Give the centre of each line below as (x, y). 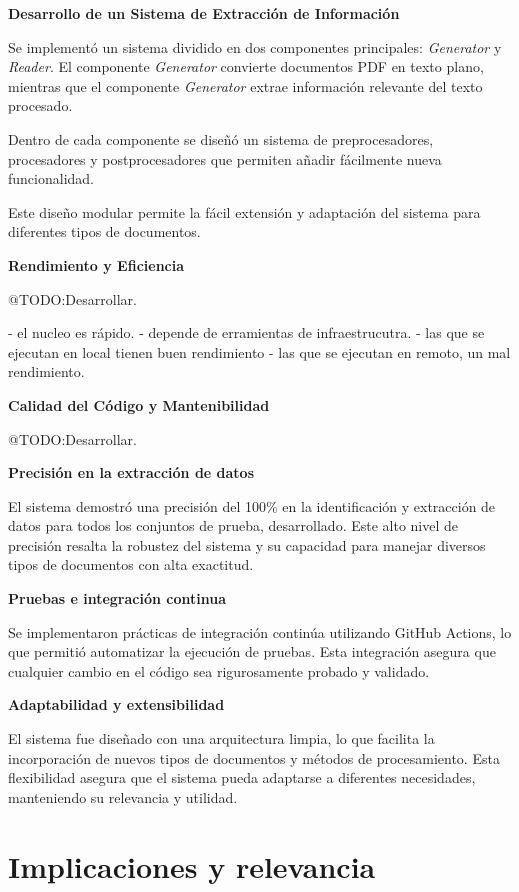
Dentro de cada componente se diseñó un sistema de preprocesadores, (221, 138)
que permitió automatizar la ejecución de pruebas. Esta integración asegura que (252, 651)
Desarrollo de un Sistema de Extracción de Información (204, 13)
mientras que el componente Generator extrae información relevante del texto (245, 85)
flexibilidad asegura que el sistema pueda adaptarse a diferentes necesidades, (242, 777)
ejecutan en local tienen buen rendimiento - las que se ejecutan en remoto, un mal (259, 351)
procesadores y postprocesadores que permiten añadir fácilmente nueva (225, 158)
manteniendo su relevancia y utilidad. (123, 796)
